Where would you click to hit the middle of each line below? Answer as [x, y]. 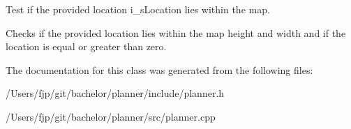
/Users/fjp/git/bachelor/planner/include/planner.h [115, 93]
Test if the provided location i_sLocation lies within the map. [138, 9]
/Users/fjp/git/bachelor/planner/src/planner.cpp [111, 116]
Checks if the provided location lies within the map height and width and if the [176, 32]
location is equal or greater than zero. [86, 46]
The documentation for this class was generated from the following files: [159, 69]
